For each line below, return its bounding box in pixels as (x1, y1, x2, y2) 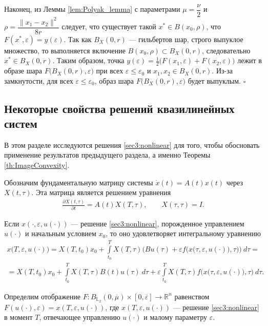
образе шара (4, 65, 42, 76)
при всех (96, 65, 123, 76)
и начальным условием (25, 228, 96, 239)
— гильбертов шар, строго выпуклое (129, 33, 243, 44)
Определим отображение (4, 291, 80, 301)
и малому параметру (143, 312, 207, 322)
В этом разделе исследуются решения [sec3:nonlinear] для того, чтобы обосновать (4, 139, 260, 150)
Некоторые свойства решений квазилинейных (4, 100, 235, 116)
